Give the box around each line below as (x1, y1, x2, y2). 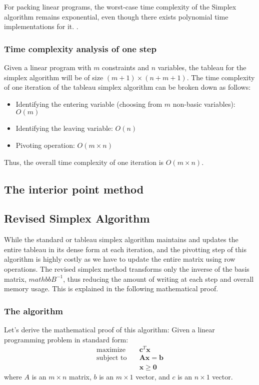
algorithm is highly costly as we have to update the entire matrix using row (4, 254, 235, 264)
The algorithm (4, 304, 63, 317)
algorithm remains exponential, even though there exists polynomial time (4, 11, 228, 22)
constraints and (102, 62, 149, 72)
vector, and (135, 371, 170, 382)
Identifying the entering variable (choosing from (15, 98, 162, 109)
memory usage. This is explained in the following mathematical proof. (4, 283, 218, 294)
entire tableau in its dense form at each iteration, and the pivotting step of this (4, 244, 246, 254)
